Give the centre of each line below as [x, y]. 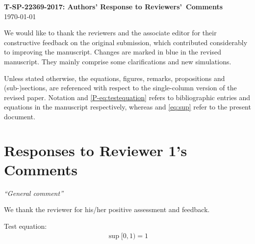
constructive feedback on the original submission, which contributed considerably [126, 42]
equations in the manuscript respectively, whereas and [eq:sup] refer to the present [127, 107]
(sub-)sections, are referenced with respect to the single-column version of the [120, 88]
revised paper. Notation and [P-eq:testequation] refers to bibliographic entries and [127, 97]
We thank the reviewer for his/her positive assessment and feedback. [107, 209]
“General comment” [34, 193]
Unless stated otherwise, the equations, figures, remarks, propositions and [115, 78]
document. [20, 116]
